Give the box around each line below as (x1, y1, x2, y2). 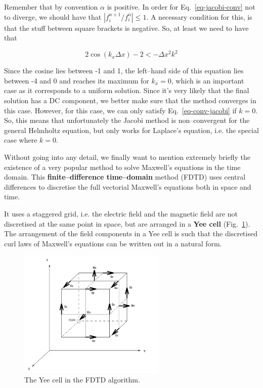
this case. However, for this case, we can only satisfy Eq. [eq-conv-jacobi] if (4, 105, 237, 115)
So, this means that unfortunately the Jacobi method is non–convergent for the (4, 115, 250, 125)
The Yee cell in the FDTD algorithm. (24, 374, 140, 385)
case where (4, 135, 37, 145)
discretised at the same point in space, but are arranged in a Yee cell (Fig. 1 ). (4, 218, 250, 229)
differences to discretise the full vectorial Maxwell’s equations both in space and (4, 181, 251, 192)
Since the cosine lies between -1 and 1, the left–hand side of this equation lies (4, 65, 244, 76)
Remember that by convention (4, 2, 98, 12)
